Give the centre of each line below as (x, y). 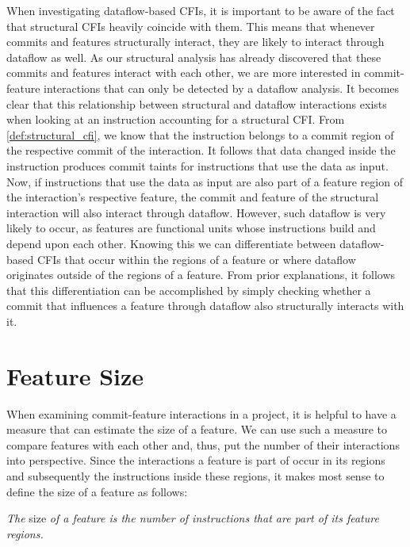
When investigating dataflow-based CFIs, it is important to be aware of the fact (201, 10)
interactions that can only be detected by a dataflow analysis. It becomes (222, 88)
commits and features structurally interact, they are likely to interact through (195, 42)
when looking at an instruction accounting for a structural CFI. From (176, 119)
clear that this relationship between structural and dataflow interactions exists (197, 103)
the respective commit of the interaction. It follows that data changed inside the (201, 150)
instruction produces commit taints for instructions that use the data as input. (197, 165)
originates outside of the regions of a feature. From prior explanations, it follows (201, 275)
